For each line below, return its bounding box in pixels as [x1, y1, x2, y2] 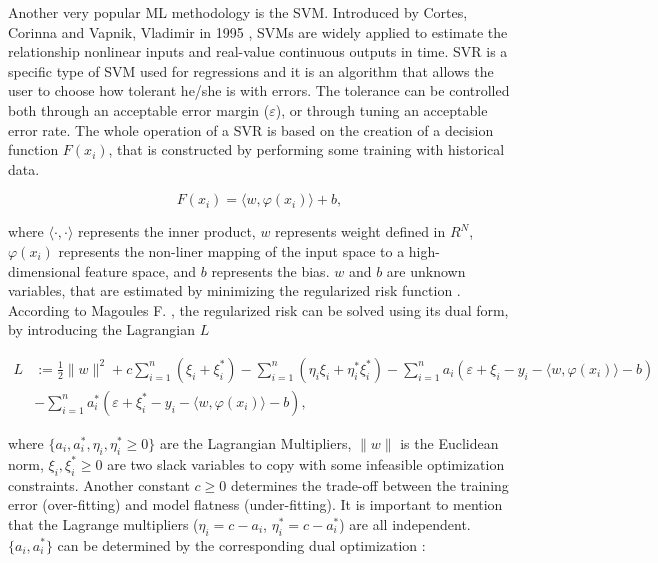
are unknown [386, 260, 466, 281]
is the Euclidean [400, 432, 499, 453]
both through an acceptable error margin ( [8, 99, 270, 120]
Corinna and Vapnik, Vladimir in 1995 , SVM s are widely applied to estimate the [8, 21, 508, 42]
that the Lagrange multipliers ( [8, 513, 199, 534]
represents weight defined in [275, 221, 446, 242]
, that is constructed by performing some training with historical [108, 139, 505, 160]
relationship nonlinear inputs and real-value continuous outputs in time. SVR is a [8, 41, 508, 62]
